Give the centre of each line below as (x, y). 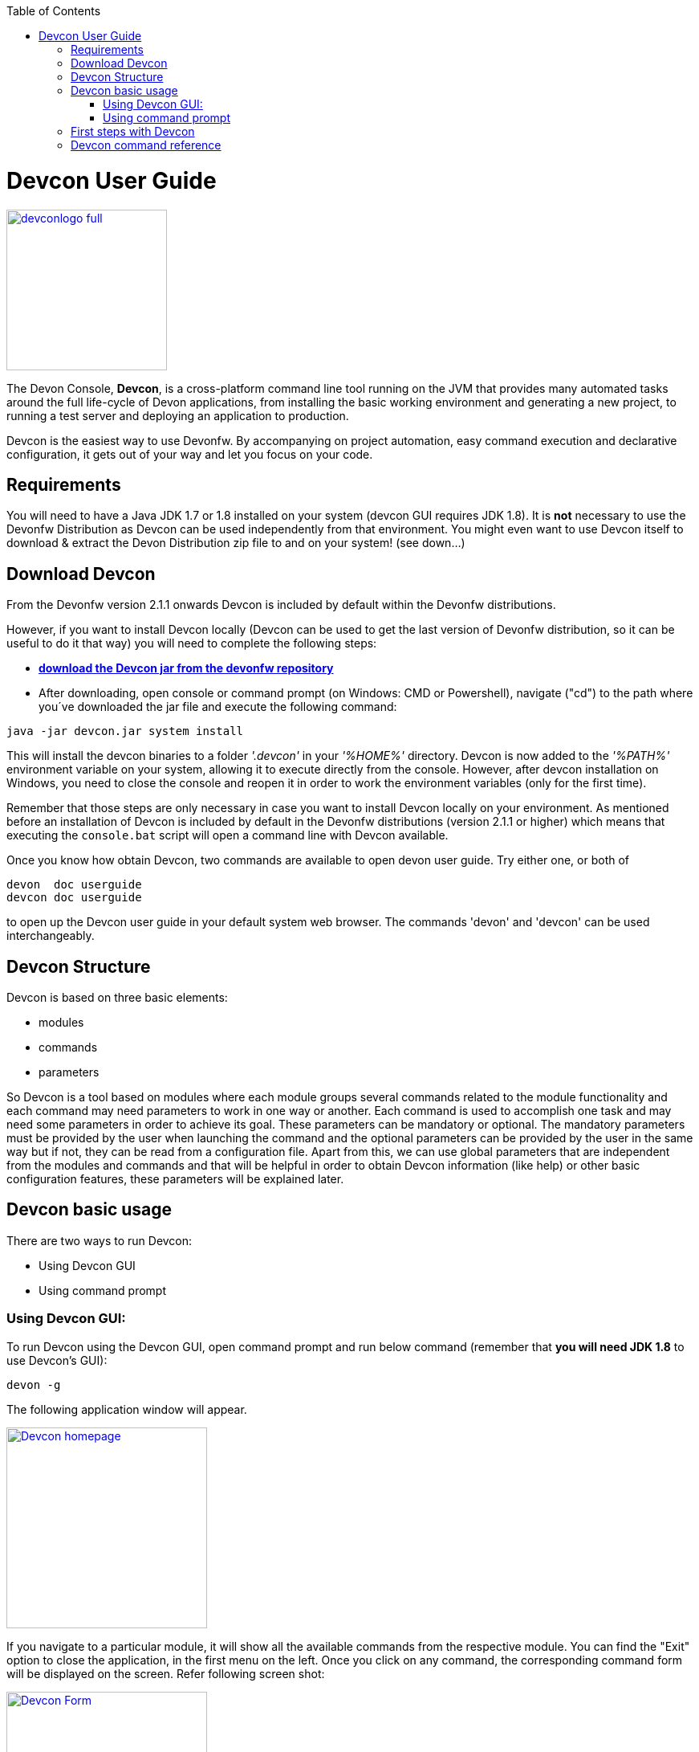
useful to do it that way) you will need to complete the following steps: (192, 643)
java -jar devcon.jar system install (125, 731)
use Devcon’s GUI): (57, 1360)
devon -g (34, 1384)
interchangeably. (51, 936)
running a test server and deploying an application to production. (178, 415)
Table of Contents (54, 11)
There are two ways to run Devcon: (100, 1240)
